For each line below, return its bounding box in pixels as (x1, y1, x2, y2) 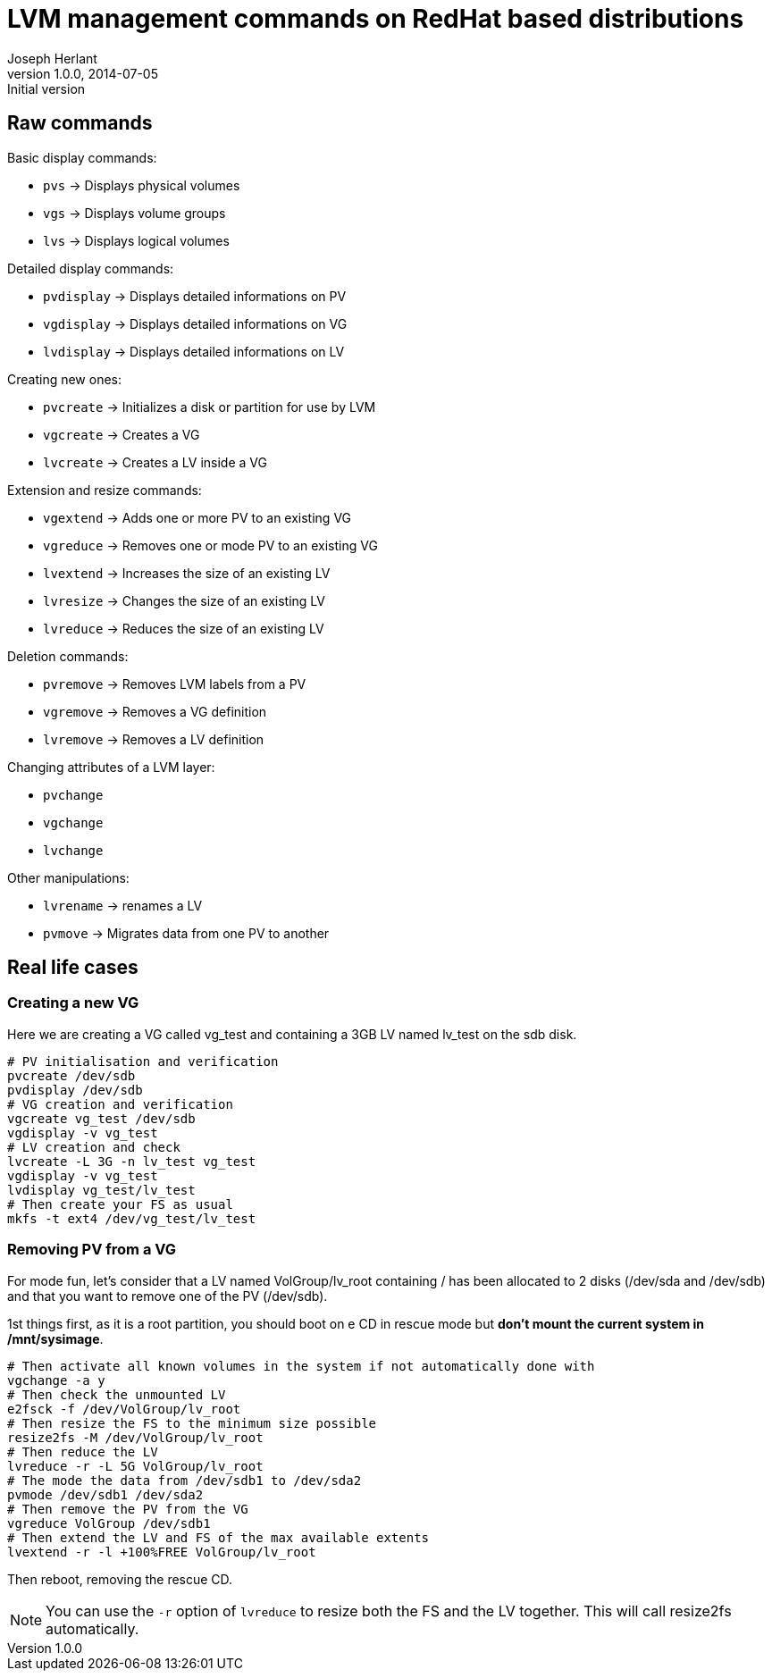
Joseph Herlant (7, 50, 97, 66)
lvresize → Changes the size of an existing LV (43, 592, 325, 608)
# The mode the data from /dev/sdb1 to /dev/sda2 (7, 1472, 362, 1488)
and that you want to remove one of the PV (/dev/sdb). (7, 1288, 328, 1304)
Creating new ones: (7, 371, 122, 387)
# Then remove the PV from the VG (7, 1501, 248, 1516)
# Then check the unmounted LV (7, 1387, 226, 1402)
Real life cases (7, 956, 138, 979)
